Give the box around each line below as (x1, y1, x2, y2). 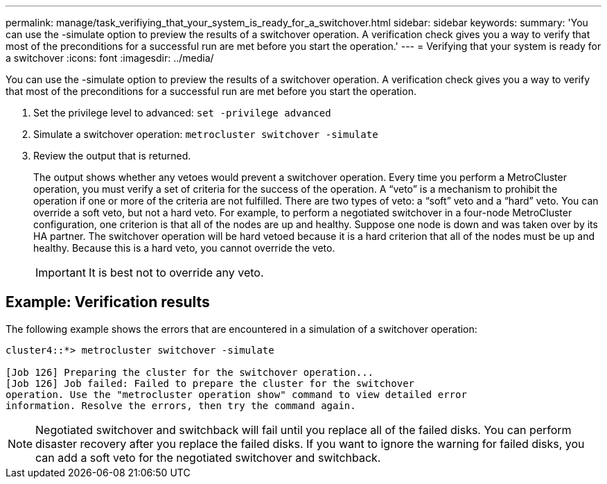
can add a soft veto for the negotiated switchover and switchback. (35, 450, 381, 465)
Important (35, 266, 86, 279)
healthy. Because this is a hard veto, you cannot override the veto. (33, 242, 335, 254)
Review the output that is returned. (33, 150, 191, 162)
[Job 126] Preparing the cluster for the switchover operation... (6, 366, 374, 378)
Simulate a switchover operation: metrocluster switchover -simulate (33, 128, 378, 140)
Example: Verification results (6, 293, 210, 311)
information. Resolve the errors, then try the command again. (6, 399, 356, 411)
